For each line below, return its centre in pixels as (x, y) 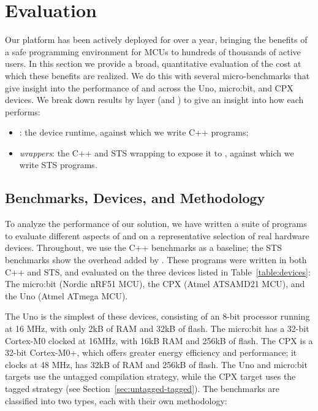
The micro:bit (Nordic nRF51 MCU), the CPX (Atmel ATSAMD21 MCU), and (155, 284)
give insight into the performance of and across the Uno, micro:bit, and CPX (149, 87)
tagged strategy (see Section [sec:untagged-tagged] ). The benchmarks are (142, 388)
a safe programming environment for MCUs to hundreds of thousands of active (153, 51)
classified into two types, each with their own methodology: (116, 400)
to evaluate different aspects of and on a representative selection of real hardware (157, 235)
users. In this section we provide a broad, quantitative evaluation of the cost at (153, 63)
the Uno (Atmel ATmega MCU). (66, 295)
